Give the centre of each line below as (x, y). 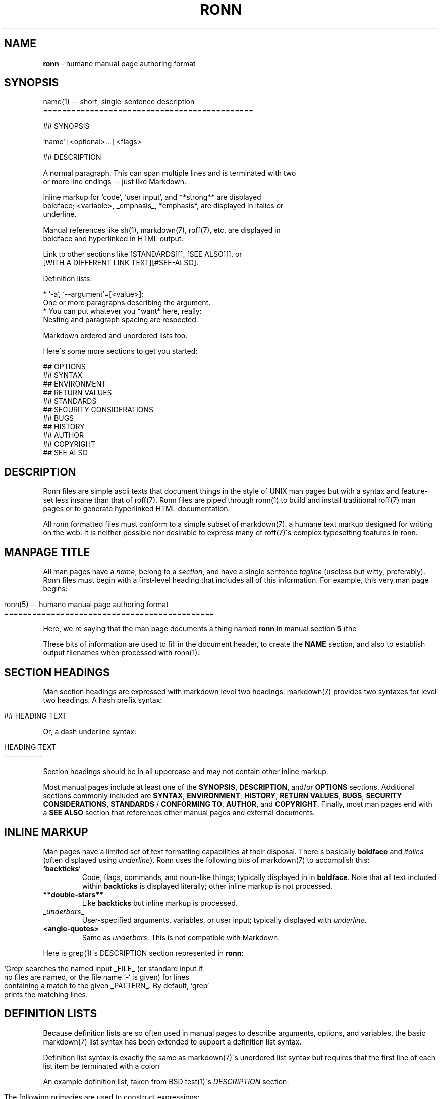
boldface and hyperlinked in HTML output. (113, 239)
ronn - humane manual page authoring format (119, 63)
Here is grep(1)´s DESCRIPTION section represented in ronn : (143, 953)
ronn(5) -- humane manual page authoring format (86, 605)
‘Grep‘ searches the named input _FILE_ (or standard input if (103, 968)
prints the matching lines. (46, 994)
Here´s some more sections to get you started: (120, 351)
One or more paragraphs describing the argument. (127, 303)
